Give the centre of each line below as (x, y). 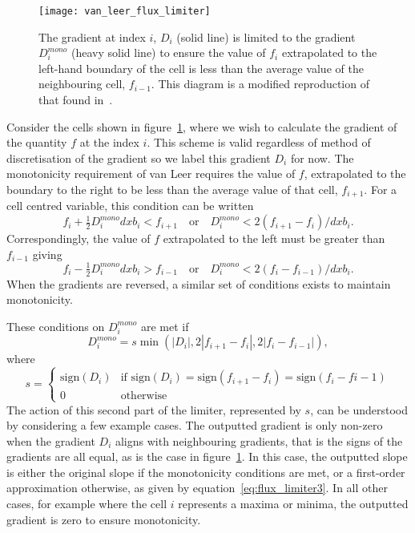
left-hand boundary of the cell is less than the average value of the (201, 68)
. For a (381, 189)
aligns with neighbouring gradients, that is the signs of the (259, 440)
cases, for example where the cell (87, 504)
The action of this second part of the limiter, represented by (154, 409)
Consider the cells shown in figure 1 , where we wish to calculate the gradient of (202, 126)
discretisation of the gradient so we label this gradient (139, 157)
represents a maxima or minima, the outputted (293, 504)
